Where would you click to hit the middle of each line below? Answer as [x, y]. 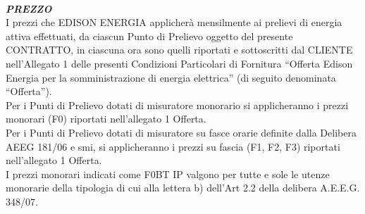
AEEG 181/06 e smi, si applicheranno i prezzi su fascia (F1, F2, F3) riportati [173, 146]
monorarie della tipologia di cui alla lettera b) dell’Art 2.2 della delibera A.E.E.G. [183, 188]
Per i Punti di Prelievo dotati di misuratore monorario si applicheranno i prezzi [177, 105]
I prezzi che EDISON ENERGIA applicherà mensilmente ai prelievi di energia [174, 22]
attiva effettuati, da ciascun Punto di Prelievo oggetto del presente [149, 36]
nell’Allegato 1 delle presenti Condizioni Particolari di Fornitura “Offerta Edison [179, 63]
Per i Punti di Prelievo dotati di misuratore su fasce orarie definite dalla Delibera [181, 132]
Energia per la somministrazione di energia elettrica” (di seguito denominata [171, 77]
